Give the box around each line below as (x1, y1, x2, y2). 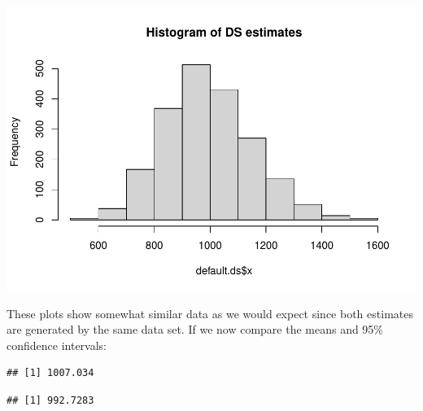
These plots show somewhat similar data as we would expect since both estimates (7, 304, 413, 321)
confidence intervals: (7, 336, 107, 353)
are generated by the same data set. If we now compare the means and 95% (7, 321, 384, 338)
